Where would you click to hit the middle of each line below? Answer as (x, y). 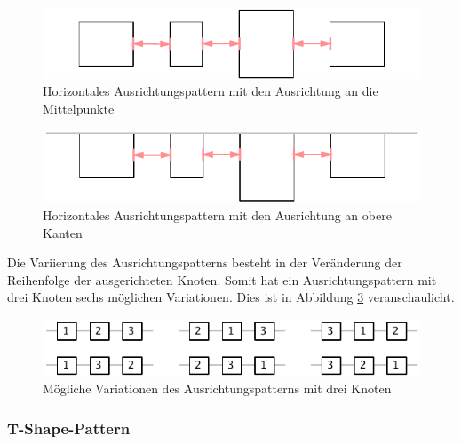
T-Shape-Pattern (69, 428)
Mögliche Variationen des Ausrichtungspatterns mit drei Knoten (217, 388)
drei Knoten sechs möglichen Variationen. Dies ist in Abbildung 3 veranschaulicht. (231, 297)
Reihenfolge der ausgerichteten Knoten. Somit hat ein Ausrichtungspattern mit (222, 279)
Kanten (63, 232)
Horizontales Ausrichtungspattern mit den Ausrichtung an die (211, 91)
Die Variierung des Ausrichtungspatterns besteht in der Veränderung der (205, 262)
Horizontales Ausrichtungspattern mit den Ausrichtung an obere (217, 215)
